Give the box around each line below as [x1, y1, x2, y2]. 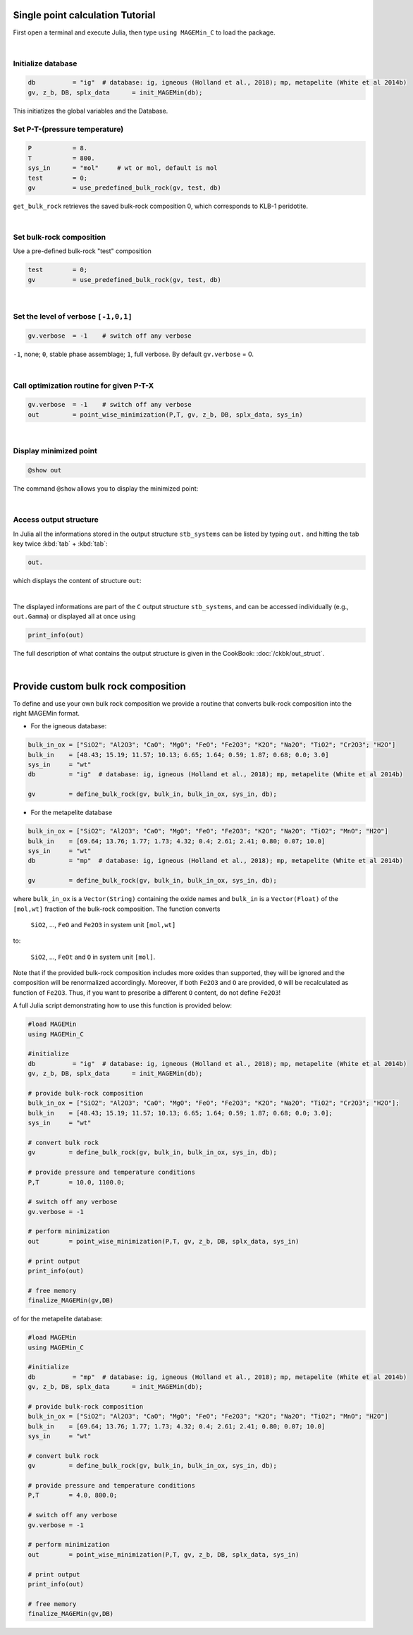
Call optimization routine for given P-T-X [13, 381, 154, 391]
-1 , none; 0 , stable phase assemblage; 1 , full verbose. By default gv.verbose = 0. [13, 350, 254, 359]
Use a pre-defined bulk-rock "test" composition [13, 247, 152, 255]
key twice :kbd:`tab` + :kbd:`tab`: [13, 539, 108, 548]
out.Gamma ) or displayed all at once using [13, 612, 136, 620]
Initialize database [13, 59, 78, 68]
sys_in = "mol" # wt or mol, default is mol [27, 164, 218, 172]
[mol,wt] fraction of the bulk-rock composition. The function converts [13, 905, 221, 913]
